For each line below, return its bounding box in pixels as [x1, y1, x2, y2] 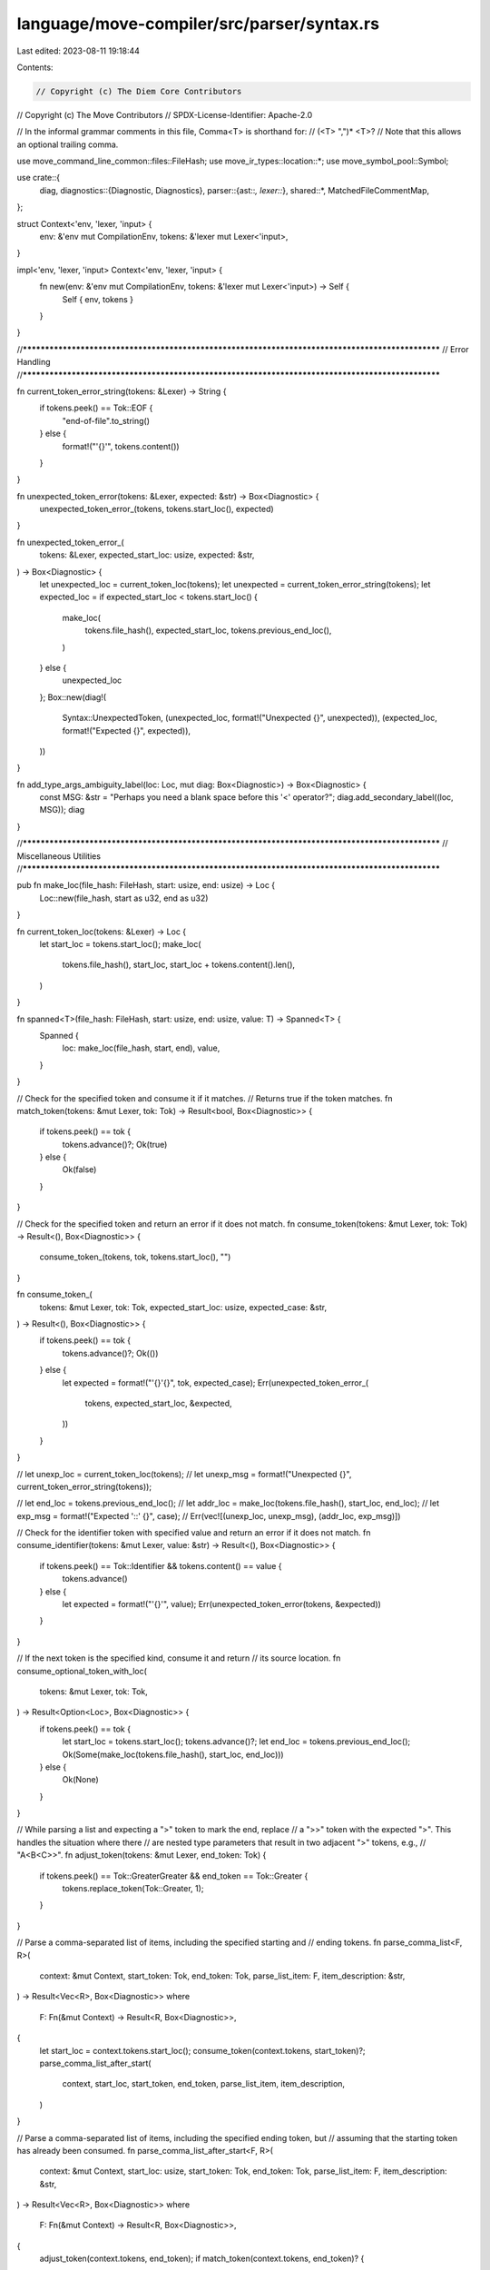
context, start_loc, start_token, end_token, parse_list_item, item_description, [62, 2078, 345, 2089]
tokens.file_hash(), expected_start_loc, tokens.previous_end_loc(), [84, 625, 332, 636]
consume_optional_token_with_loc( [16, 1665, 147, 1676]
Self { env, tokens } [62, 293, 133, 304]
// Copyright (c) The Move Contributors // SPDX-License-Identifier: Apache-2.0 [16, 109, 313, 120]
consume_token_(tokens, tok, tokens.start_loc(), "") [39, 1251, 231, 1262]
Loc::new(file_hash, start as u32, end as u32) [39, 893, 209, 903]
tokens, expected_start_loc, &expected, [84, 1397, 232, 1408]
